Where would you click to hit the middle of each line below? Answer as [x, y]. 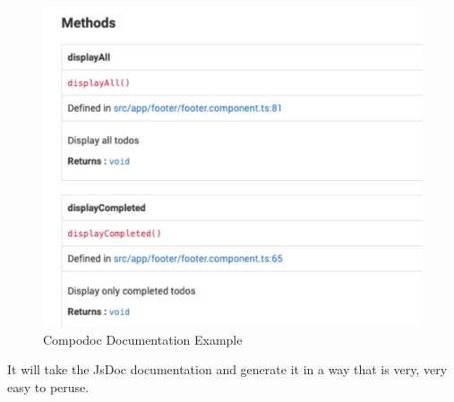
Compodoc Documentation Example [143, 339]
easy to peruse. [48, 386]
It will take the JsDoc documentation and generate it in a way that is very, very [227, 369]
